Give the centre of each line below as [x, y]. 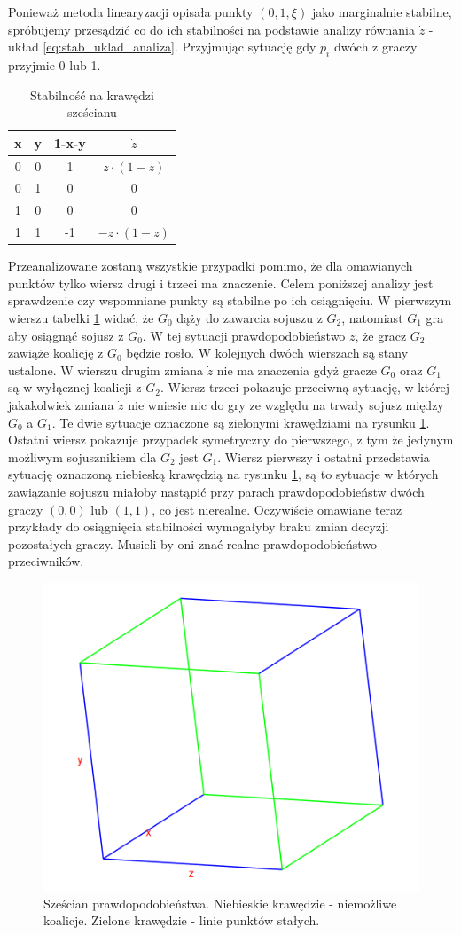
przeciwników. [46, 561]
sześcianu [92, 112]
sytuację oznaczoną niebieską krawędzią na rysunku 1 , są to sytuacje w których [223, 474]
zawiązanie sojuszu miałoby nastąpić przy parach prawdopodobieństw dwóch [216, 491]
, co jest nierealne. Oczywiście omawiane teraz [277, 509]
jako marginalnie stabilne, [382, 12]
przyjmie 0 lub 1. [55, 64]
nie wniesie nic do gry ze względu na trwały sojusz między [286, 404]
